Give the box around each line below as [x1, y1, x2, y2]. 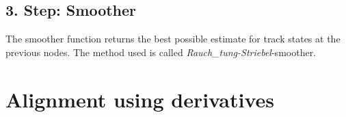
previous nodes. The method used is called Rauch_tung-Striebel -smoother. [5, 44, 317, 59]
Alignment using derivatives [5, 85, 274, 113]
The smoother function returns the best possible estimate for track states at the [5, 31, 341, 46]
